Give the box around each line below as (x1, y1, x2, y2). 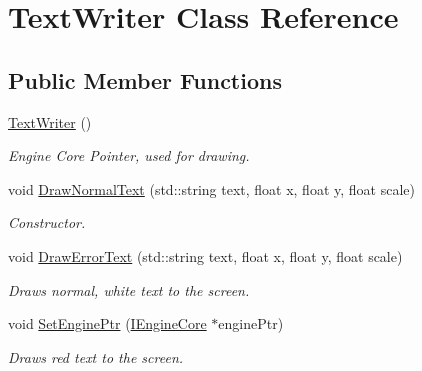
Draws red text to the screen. (8, 346, 184, 367)
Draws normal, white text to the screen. (8, 279, 250, 300)
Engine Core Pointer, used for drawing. (8, 145, 250, 166)
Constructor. (8, 212, 86, 233)
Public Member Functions (8, 64, 282, 95)
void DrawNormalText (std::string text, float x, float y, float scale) (8, 178, 415, 199)
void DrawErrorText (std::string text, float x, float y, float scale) (8, 245, 403, 266)
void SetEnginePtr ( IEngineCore (8, 313, 207, 334)
